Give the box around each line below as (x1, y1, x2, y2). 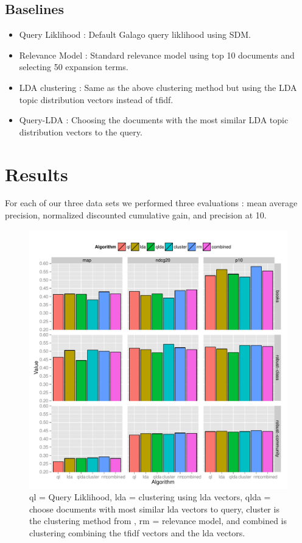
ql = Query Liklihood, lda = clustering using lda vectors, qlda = (29, 491, 271, 503)
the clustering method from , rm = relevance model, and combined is (29, 514, 287, 527)
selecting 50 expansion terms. (19, 60, 128, 73)
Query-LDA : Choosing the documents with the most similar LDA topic (19, 113, 289, 126)
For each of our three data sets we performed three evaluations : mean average (5, 196, 298, 209)
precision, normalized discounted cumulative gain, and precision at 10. (5, 209, 267, 221)
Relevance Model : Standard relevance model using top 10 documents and (19, 48, 295, 61)
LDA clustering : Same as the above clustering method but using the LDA (19, 81, 297, 93)
